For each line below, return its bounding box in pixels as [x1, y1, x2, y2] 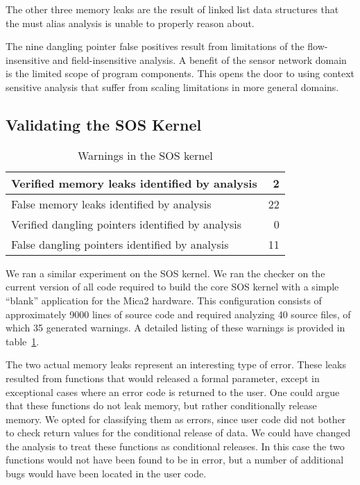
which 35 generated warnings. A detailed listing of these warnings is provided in [6, 320, 345, 335]
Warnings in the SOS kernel [77, 147, 213, 163]
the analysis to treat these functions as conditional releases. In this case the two [6, 438, 345, 453]
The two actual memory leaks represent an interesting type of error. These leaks [6, 357, 346, 372]
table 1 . [6, 334, 40, 348]
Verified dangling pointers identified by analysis [11, 215, 241, 232]
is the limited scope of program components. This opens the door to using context [6, 66, 355, 81]
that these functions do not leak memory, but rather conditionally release [6, 398, 317, 413]
